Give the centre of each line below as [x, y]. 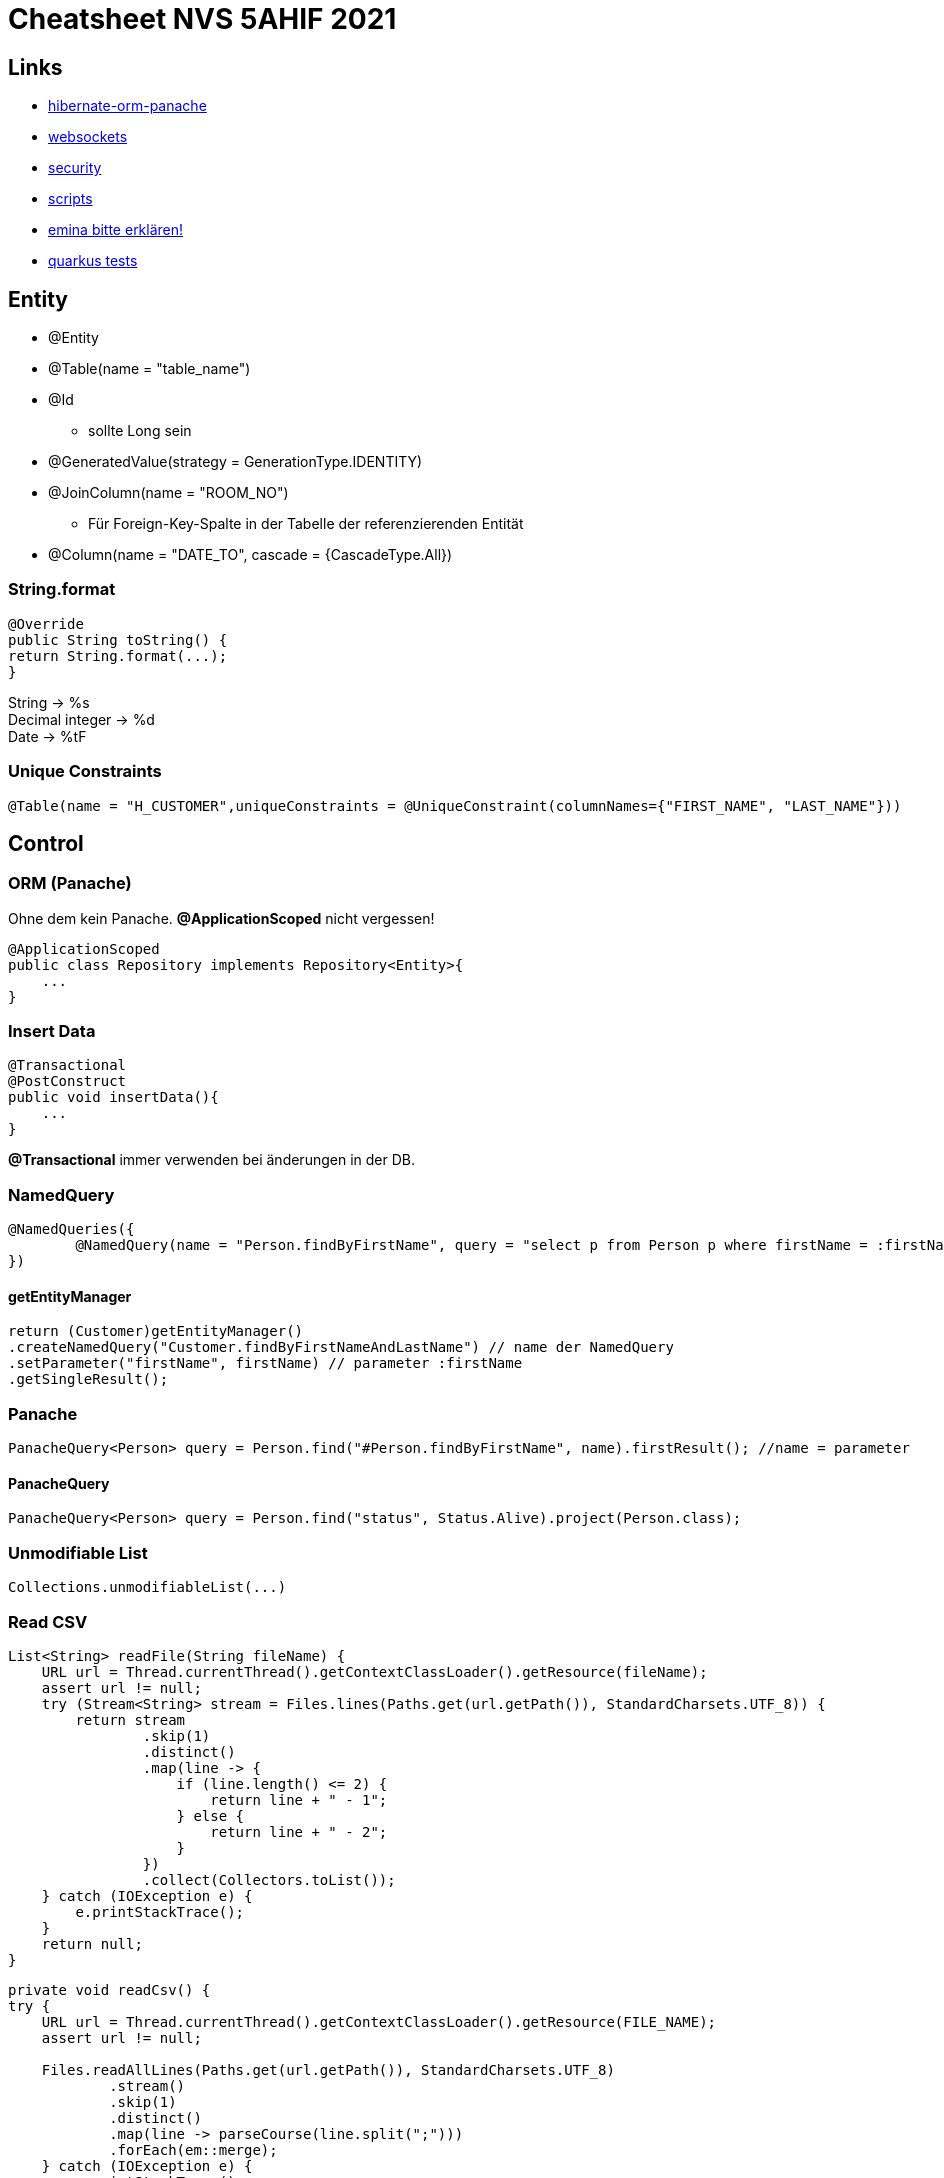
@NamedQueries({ [71, 1229]
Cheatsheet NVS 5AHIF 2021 [202, 19]
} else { [210, 1815]
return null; [92, 1943]
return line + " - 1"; [299, 1799]
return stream [130, 1719]
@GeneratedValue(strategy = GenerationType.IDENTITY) [235, 462]
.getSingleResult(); [88, 1379]
